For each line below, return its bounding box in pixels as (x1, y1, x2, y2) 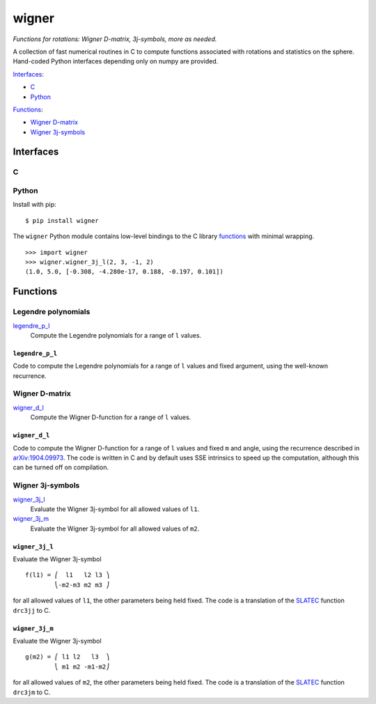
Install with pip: (13, 201, 56, 209)
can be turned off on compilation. (13, 463, 109, 471)
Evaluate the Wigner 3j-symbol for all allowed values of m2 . (30, 524, 200, 533)
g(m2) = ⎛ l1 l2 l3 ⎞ (25, 653, 110, 661)
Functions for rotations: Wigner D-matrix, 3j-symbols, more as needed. (13, 35, 217, 43)
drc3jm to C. (13, 688, 51, 696)
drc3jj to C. (13, 606, 51, 614)
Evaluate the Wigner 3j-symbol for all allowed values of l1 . (30, 505, 200, 513)
